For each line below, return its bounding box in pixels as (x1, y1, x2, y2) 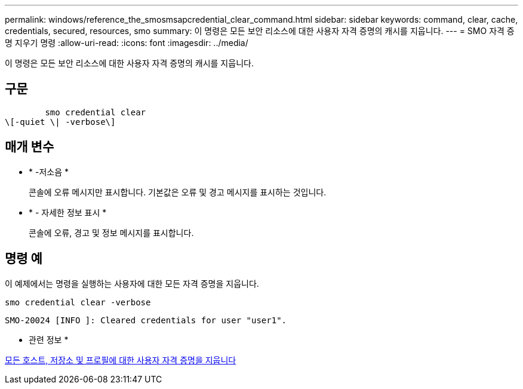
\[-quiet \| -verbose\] (5, 117, 116, 127)
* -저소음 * (29, 166, 69, 177)
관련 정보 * (29, 334, 69, 345)
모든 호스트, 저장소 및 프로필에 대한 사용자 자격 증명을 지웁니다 (5, 354, 236, 365)
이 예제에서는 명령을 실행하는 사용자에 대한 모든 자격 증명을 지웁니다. (5, 278, 259, 289)
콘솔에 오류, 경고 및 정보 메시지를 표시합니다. (29, 227, 194, 238)
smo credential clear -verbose (5, 297, 151, 307)
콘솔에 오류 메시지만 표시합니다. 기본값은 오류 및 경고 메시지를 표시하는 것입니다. (29, 186, 327, 197)
